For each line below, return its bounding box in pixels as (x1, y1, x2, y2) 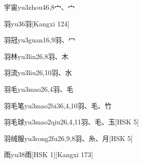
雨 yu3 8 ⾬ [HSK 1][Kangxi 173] (4, 149, 93, 160)
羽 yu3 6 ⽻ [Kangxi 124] (4, 18, 70, 28)
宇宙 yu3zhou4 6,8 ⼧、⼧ (4, 2, 75, 12)
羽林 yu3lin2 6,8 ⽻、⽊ (4, 51, 69, 61)
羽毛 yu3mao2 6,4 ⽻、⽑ (4, 83, 73, 94)
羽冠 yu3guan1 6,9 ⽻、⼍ (4, 35, 75, 45)
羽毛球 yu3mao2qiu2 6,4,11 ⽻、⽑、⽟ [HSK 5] (4, 117, 139, 127)
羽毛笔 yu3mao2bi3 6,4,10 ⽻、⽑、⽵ (4, 100, 112, 110)
